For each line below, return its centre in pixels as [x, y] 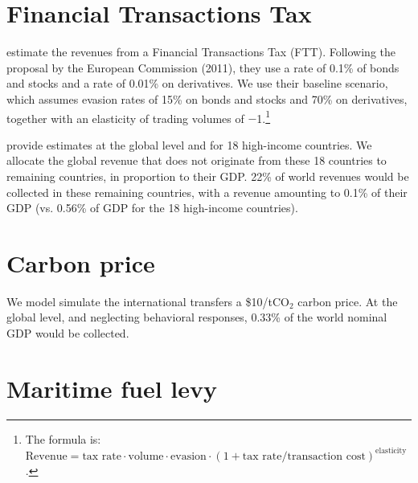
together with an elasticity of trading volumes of [125, 118]
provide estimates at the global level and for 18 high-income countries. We [189, 144]
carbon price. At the [348, 301]
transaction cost [326, 456]
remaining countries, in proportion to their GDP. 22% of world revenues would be [208, 176]
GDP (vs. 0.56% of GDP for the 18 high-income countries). [152, 208]
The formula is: [63, 438]
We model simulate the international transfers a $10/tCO [148, 301]
